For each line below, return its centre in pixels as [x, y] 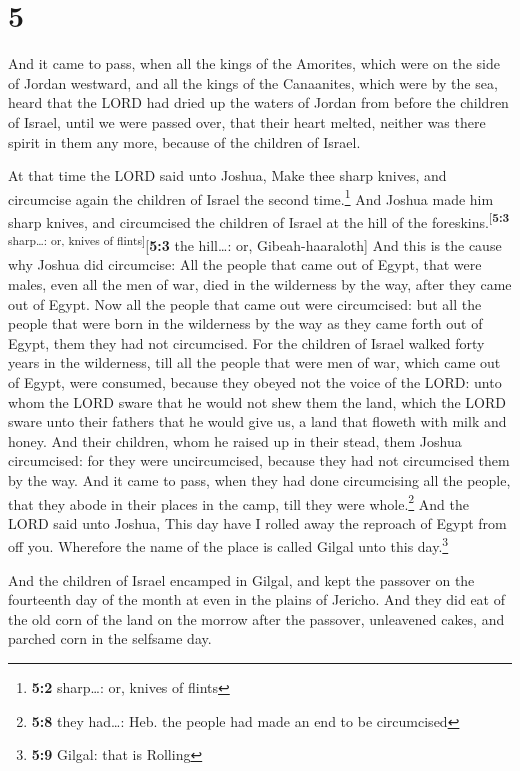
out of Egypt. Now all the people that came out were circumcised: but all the [245, 303]
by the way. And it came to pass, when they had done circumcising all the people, [259, 479]
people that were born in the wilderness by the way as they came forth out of [245, 323]
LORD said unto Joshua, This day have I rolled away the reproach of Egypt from [257, 522]
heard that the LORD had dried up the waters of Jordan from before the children [258, 102]
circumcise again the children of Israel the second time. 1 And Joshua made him [251, 197]
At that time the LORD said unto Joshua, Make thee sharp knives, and [227, 175]
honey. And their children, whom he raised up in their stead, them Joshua [235, 440]
